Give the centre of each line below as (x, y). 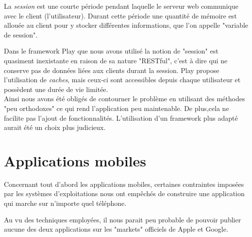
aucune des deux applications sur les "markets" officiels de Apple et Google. (116, 229)
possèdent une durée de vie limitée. (56, 89)
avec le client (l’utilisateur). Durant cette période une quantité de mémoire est (120, 15)
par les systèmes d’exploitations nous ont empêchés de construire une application (124, 193)
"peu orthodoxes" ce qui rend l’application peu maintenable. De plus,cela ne (117, 108)
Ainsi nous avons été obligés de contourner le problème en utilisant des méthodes (125, 99)
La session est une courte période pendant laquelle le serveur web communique (121, 6)
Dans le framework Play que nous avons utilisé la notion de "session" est (111, 51)
